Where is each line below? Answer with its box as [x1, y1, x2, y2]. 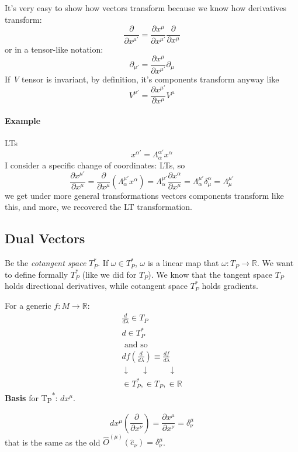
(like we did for [82, 268, 137, 280]
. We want [257, 257, 294, 269]
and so [124, 340, 148, 349]
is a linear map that [147, 257, 219, 269]
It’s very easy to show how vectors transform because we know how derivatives [5, 2, 287, 13]
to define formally [5, 268, 68, 280]
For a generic [5, 299, 51, 311]
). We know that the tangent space [148, 268, 273, 280]
